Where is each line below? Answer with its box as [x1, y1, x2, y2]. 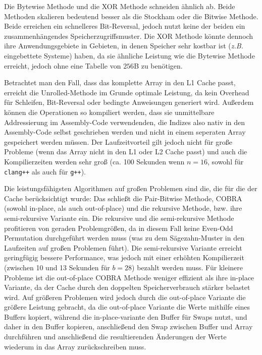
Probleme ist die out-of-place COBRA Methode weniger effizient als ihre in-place [4, 272, 254, 282]
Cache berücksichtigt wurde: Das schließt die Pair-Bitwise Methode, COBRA [4, 193, 242, 203]
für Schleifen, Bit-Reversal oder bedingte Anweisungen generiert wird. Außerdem [4, 97, 254, 107]
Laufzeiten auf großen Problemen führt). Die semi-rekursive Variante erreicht [4, 242, 242, 253]
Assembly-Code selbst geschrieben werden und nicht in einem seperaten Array [4, 127, 246, 137]
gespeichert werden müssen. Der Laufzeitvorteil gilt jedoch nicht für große [4, 136, 232, 147]
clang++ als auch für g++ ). [4, 166, 86, 176]
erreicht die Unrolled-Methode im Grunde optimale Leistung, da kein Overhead [4, 87, 249, 97]
